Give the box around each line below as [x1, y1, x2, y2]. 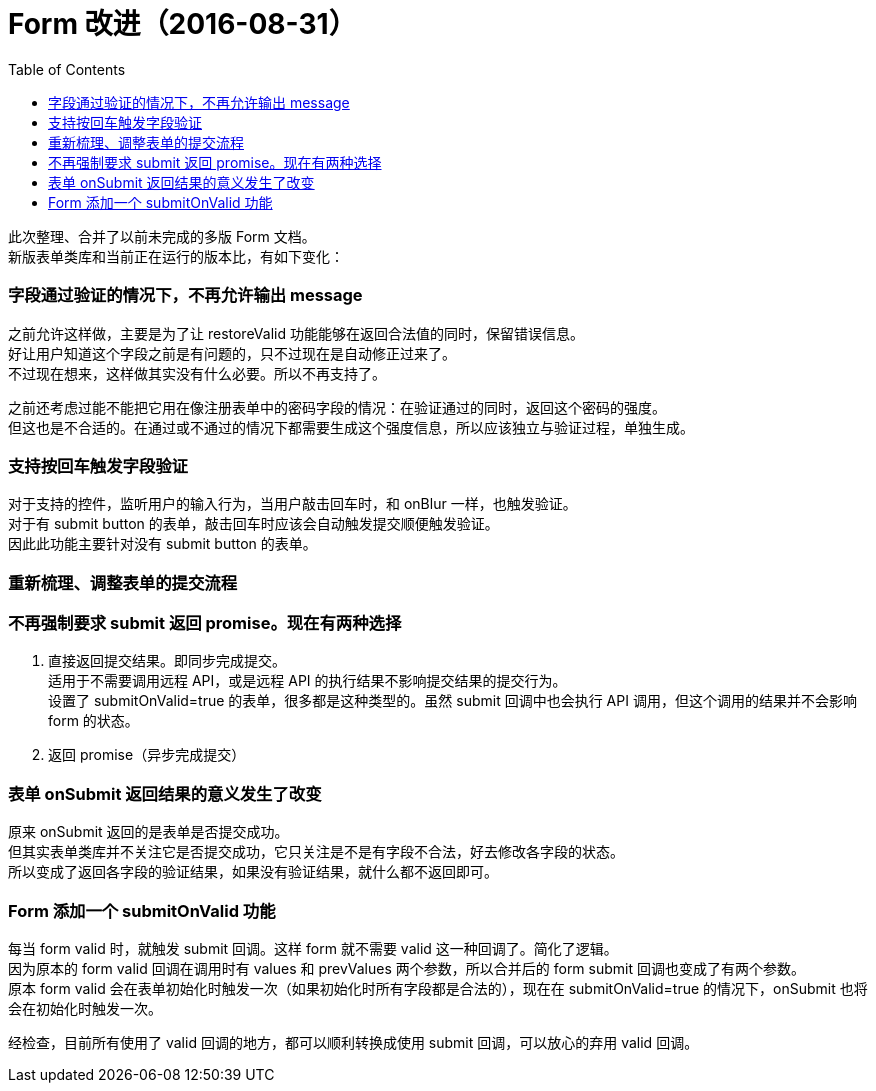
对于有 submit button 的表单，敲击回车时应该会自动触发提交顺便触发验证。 [8, 515, 499, 533]
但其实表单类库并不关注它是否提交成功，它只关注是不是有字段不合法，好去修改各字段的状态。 [8, 843, 624, 861]
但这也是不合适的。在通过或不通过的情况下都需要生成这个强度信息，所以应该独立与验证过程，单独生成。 [8, 418, 694, 436]
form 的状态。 [48, 712, 139, 730]
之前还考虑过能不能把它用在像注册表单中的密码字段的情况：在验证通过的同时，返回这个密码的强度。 [8, 398, 666, 416]
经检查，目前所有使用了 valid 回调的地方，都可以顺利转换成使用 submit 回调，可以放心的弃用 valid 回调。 [8, 1033, 699, 1051]
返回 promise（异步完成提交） [48, 746, 246, 764]
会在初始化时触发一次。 [8, 999, 162, 1017]
